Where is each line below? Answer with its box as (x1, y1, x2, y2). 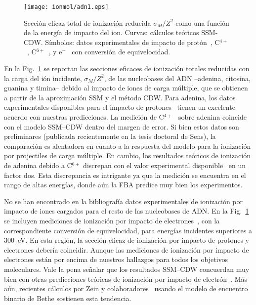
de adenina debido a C (4, 160, 72, 170)
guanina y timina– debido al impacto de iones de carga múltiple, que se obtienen (4, 83, 248, 93)
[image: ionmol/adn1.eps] (24, 3, 109, 10)
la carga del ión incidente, (4, 73, 82, 83)
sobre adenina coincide (178, 112, 247, 122)
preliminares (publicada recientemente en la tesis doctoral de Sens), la (4, 131, 216, 141)
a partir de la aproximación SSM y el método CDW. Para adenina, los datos (4, 92, 236, 102)
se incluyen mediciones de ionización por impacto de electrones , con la (4, 215, 220, 225)
